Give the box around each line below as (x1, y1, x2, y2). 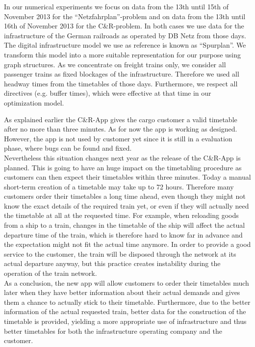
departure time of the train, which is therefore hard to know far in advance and (4, 229, 243, 240)
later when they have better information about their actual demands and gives (4, 287, 240, 297)
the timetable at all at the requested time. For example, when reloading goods (4, 210, 239, 220)
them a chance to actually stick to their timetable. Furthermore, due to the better (4, 296, 251, 307)
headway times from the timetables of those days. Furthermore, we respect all (4, 78, 238, 88)
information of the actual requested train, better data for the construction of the (4, 306, 246, 317)
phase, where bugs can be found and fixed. (4, 143, 132, 153)
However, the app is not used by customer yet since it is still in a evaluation (4, 133, 232, 143)
